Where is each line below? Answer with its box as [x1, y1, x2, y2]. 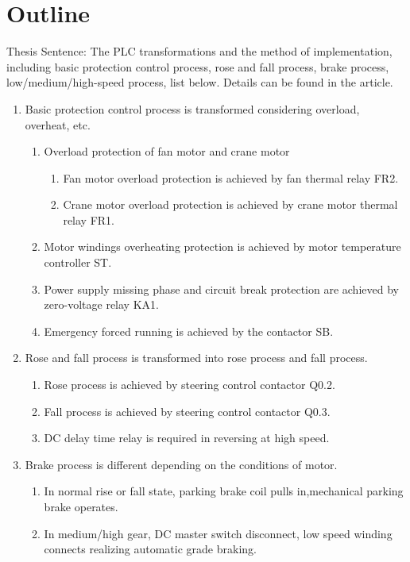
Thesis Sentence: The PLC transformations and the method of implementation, [6, 43, 393, 60]
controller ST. [44, 254, 112, 271]
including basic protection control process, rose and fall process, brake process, [6, 58, 389, 75]
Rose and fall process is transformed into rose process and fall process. [25, 349, 368, 366]
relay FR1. [63, 211, 114, 228]
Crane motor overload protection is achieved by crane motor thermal [63, 196, 398, 213]
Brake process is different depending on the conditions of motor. [25, 456, 338, 472]
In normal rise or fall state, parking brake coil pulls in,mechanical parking [44, 483, 404, 499]
